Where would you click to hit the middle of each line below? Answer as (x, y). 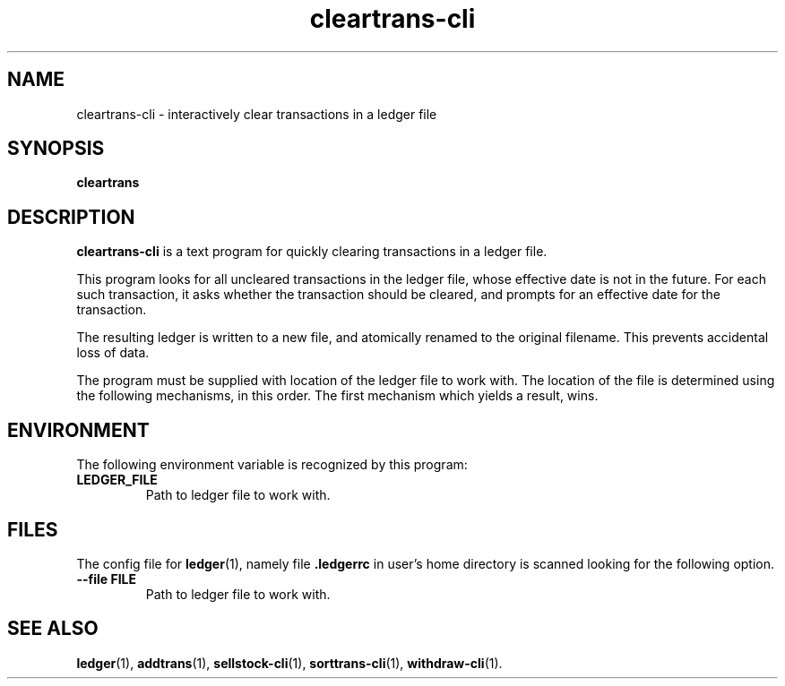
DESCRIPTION (71, 217)
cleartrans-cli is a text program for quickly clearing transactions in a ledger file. (312, 252)
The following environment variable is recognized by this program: (272, 465)
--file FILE (106, 579)
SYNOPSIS (56, 149)
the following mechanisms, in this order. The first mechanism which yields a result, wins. (337, 396)
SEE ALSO (53, 629)
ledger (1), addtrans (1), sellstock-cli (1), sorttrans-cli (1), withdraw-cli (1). (289, 663)
